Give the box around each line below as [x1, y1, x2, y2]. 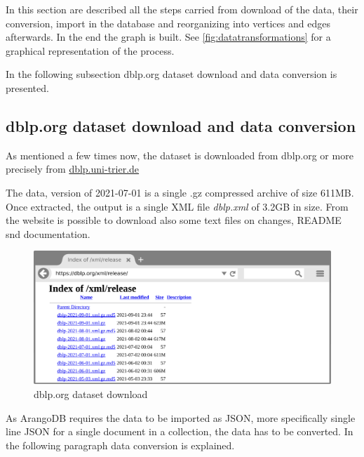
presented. [6, 80, 49, 95]
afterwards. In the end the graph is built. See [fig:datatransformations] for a [6, 29, 331, 44]
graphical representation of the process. [6, 43, 175, 58]
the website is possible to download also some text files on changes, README [6, 213, 342, 227]
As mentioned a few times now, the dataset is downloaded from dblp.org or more [6, 147, 353, 162]
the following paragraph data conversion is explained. [6, 437, 235, 452]
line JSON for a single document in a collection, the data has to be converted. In [6, 424, 353, 439]
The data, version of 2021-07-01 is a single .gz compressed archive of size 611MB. [6, 185, 354, 199]
